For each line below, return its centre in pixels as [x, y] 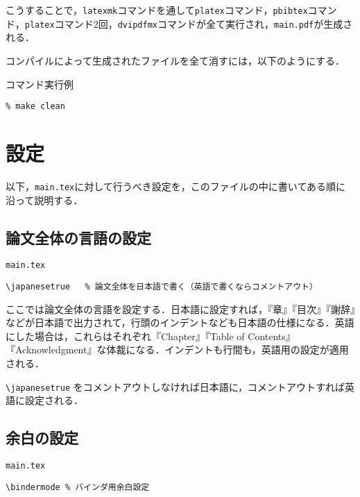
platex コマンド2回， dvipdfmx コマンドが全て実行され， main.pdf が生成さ [189, 23]
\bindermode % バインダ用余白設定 [78, 487]
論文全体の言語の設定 [78, 237]
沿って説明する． [44, 200]
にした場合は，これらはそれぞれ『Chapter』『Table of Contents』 [151, 336]
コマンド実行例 [40, 84]
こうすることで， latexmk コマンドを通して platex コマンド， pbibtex [157, 10]
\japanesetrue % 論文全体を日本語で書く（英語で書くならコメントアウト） [162, 286]
